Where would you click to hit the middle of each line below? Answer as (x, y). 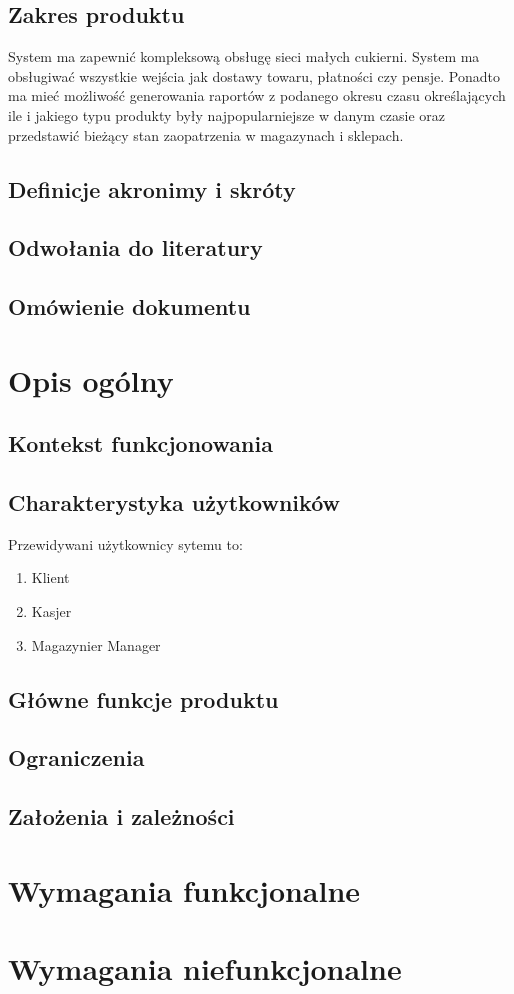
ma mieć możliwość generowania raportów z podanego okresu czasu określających (257, 95)
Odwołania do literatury (135, 247)
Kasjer (51, 611)
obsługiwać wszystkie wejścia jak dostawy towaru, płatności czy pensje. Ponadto (254, 75)
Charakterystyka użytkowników (174, 502)
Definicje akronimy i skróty (152, 188)
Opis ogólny (91, 379)
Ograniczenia (76, 757)
